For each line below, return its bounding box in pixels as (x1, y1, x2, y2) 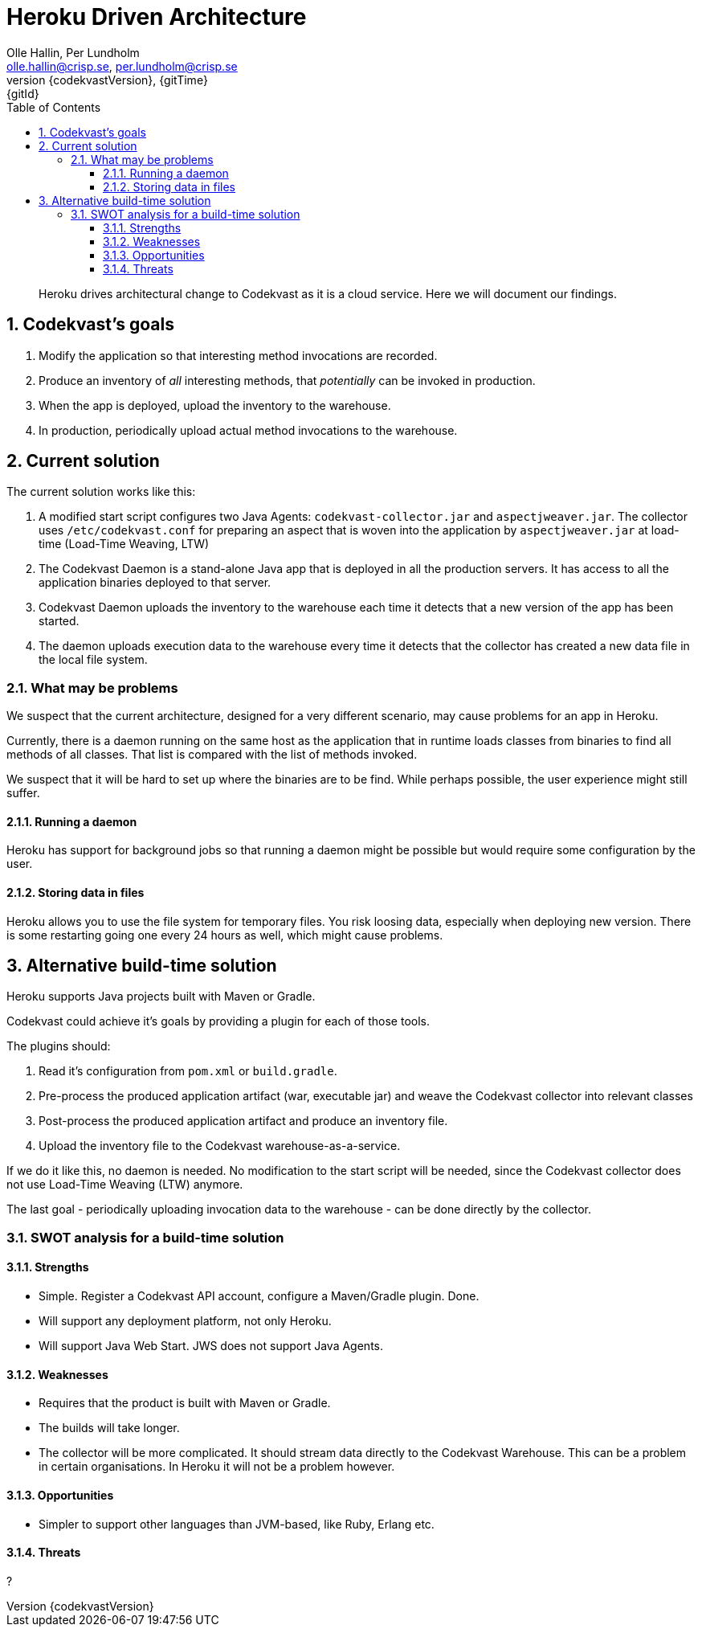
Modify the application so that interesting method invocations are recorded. (39, 348, 438, 362)
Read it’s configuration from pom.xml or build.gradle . (39, 1064, 337, 1078)
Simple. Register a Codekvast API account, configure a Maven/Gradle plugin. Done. (39, 1289, 480, 1304)
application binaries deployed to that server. (39, 575, 271, 590)
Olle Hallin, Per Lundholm (6, 45, 140, 59)
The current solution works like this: (6, 485, 196, 499)
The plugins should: (6, 1039, 111, 1054)
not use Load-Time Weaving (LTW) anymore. (6, 1177, 243, 1192)
